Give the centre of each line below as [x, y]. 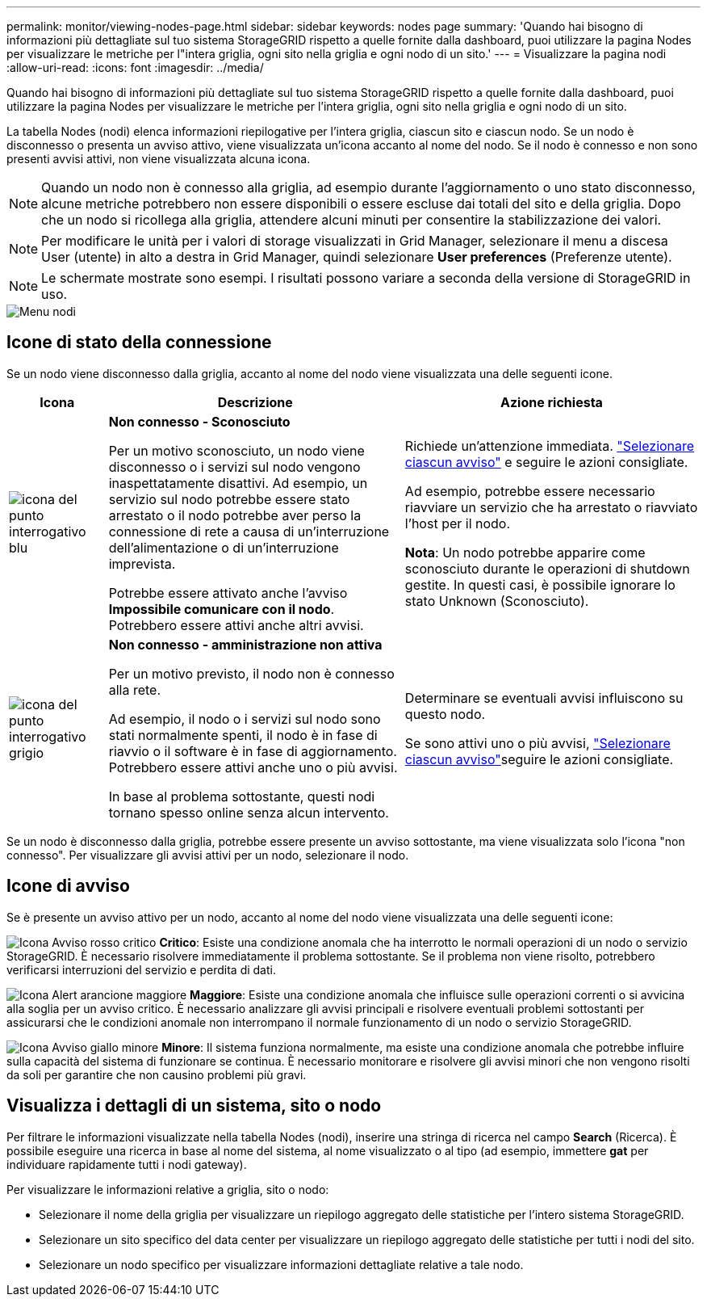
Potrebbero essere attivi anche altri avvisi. [236, 625]
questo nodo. [445, 714]
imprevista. [142, 563]
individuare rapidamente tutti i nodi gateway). [127, 1164]
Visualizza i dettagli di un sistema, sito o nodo [194, 1106]
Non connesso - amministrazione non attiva [245, 644]
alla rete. [135, 689]
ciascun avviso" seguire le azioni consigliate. [539, 759]
